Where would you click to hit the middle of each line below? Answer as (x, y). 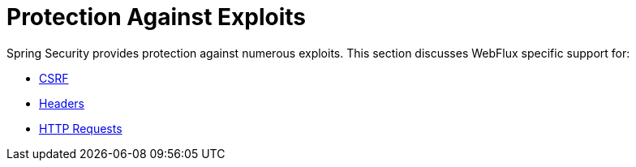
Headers (62, 103)
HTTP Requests (81, 128)
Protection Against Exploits (157, 17)
